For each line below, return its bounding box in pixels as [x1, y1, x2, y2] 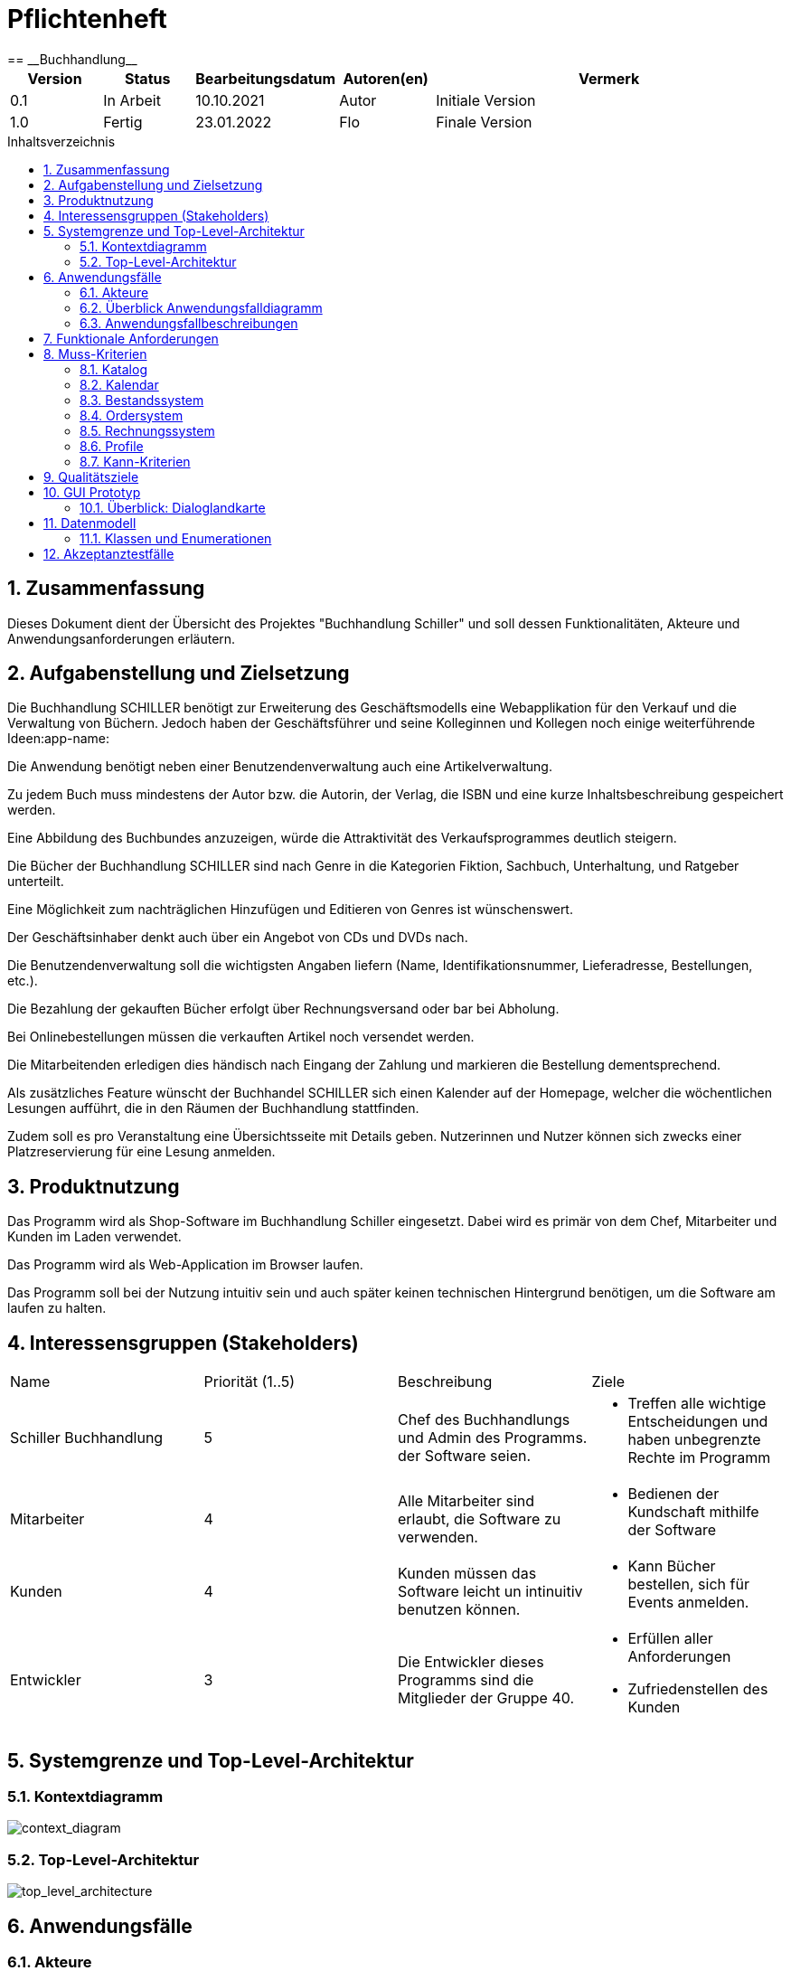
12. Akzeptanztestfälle [43, 545, 174, 561]
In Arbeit [103, 90, 161, 109]
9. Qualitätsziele [43, 468, 139, 485]
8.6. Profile [80, 438, 144, 454]
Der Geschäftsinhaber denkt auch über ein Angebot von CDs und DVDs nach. [7, 929, 468, 946]
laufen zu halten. [7, 1300, 107, 1316]
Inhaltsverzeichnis [7, 133, 116, 149]
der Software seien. [398, 1447, 532, 1466]
